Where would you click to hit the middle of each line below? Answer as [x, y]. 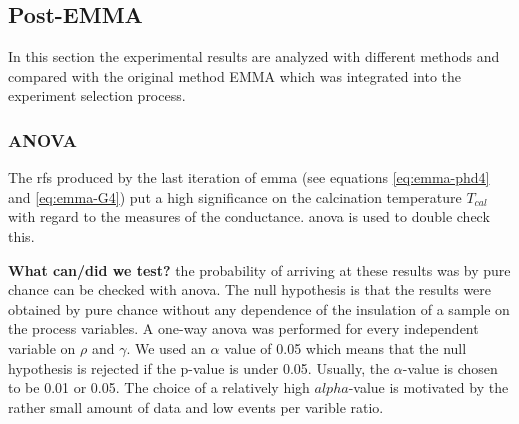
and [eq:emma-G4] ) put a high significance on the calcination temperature [235, 196]
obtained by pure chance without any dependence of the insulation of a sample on [259, 308]
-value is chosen [450, 367]
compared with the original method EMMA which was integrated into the [235, 75]
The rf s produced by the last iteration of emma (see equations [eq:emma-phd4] [249, 177]
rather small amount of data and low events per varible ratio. [196, 406]
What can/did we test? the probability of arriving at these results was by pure [259, 269]
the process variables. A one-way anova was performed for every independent [243, 328]
